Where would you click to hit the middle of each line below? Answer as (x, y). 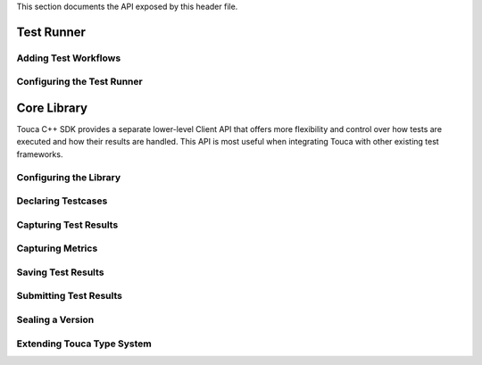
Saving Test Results (60, 272)
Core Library (52, 108)
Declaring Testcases (62, 201)
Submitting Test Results (69, 296)
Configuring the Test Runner (79, 82)
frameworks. (40, 154)
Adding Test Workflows (69, 58)
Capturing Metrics (57, 248)
